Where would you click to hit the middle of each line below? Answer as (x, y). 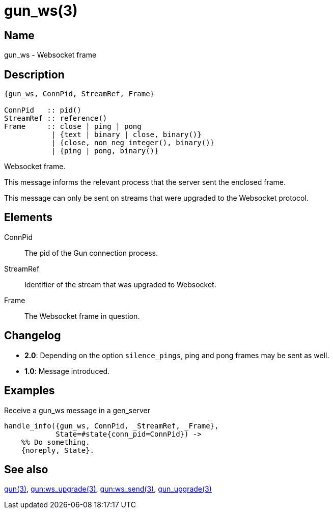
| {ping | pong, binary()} (105, 151)
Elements (29, 218)
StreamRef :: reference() (56, 118)
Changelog (33, 336)
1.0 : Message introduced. (67, 371)
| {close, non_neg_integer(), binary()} (133, 143)
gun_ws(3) (41, 11)
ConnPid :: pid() (43, 110)
